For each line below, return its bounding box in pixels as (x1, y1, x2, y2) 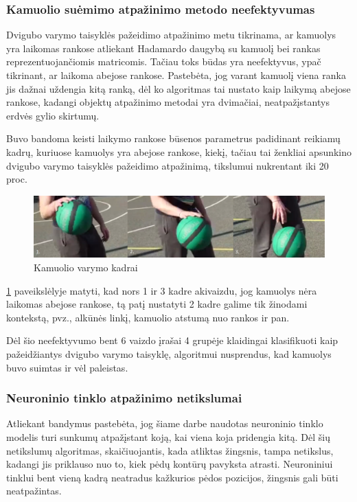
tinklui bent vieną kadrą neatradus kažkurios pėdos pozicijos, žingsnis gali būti (6, 470, 338, 484)
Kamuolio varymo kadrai (34, 260, 138, 275)
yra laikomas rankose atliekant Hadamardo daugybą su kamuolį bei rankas (6, 41, 321, 55)
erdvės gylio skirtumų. (6, 108, 100, 122)
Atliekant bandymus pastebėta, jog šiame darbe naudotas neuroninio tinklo (6, 416, 323, 431)
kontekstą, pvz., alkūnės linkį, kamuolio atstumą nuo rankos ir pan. (6, 310, 290, 324)
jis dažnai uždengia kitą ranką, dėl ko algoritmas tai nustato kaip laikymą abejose (6, 81, 351, 95)
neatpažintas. (6, 483, 62, 498)
